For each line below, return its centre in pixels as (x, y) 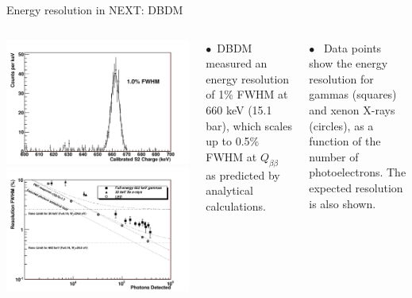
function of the (345, 141)
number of (334, 156)
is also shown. (343, 203)
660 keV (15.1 (239, 109)
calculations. (236, 205)
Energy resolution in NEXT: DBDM (95, 10)
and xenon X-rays (352, 109)
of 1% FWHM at (247, 94)
